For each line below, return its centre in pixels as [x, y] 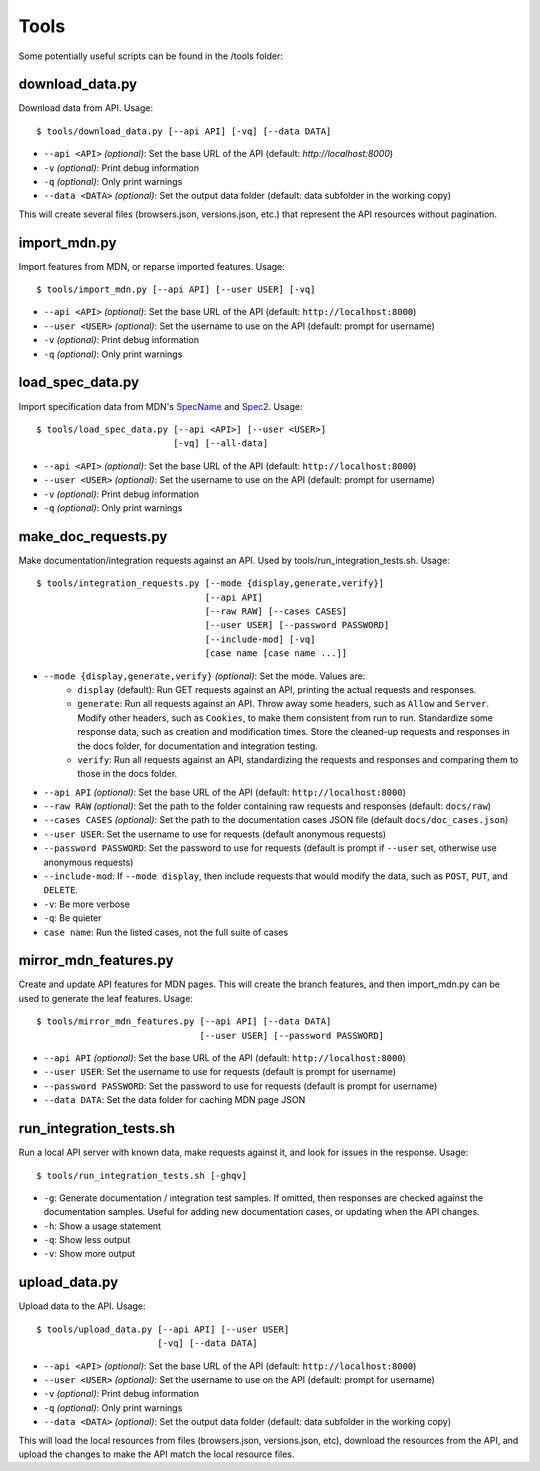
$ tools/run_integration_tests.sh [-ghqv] [142, 1175]
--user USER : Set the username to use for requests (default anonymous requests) [215, 834]
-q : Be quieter [72, 918]
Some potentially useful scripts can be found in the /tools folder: [151, 56]
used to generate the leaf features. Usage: [106, 998]
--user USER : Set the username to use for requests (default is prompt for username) [220, 1072]
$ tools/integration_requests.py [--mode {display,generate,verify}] [210, 583]
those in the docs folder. [127, 774]
